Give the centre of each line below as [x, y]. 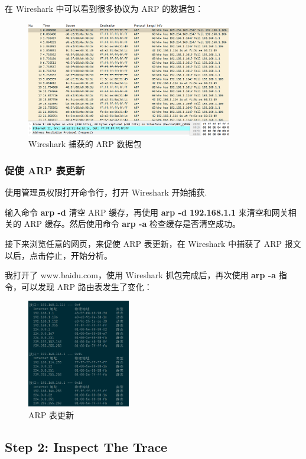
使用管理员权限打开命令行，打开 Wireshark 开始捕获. [106, 192]
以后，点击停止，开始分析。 [58, 255]
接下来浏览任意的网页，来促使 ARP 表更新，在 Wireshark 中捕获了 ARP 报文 [153, 244]
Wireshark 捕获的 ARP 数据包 [85, 144]
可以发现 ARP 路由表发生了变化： [87, 286]
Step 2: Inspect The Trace [86, 446]
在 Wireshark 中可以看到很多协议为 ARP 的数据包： [104, 8]
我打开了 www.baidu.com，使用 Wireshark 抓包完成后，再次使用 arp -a [141, 275]
